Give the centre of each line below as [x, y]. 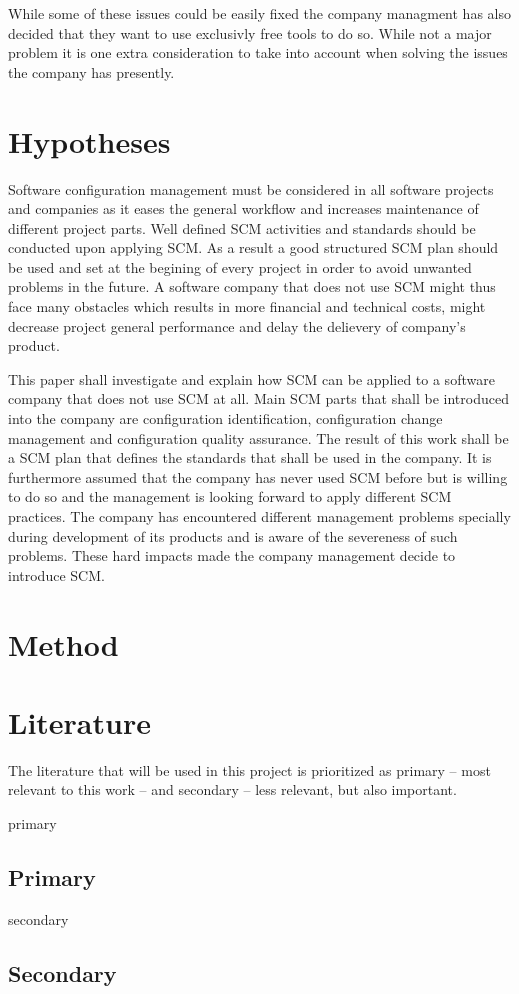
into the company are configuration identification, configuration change [225, 418]
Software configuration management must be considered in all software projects [251, 188]
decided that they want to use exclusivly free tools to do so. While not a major [250, 32]
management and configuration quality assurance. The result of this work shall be [258, 437]
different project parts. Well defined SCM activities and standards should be [242, 227]
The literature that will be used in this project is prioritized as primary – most [249, 769]
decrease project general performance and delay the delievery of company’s [237, 325]
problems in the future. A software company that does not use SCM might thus [252, 286]
